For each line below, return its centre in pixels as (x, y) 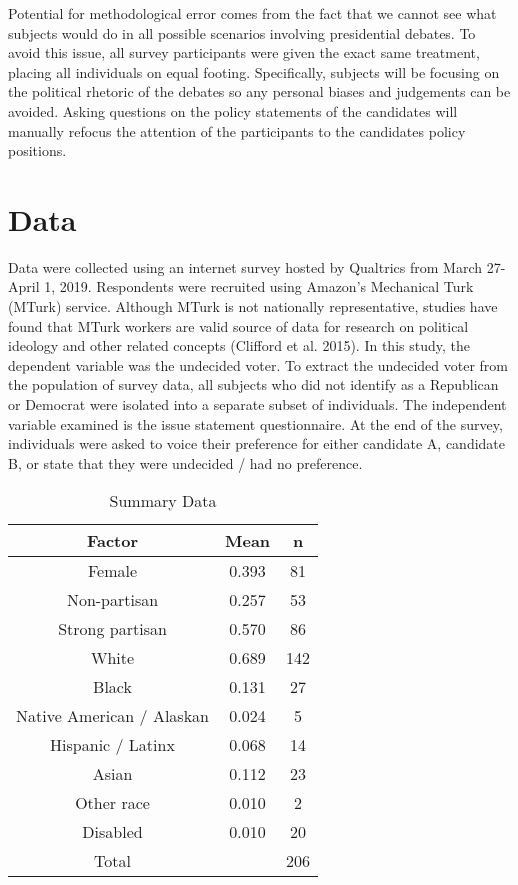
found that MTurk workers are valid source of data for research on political (238, 325)
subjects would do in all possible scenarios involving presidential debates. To (242, 32)
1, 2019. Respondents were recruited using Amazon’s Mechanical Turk (259, 286)
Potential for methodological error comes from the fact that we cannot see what (252, 13)
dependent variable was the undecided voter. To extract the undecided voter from (258, 364)
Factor (112, 541)
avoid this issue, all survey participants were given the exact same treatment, (244, 52)
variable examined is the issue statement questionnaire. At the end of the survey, (255, 423)
